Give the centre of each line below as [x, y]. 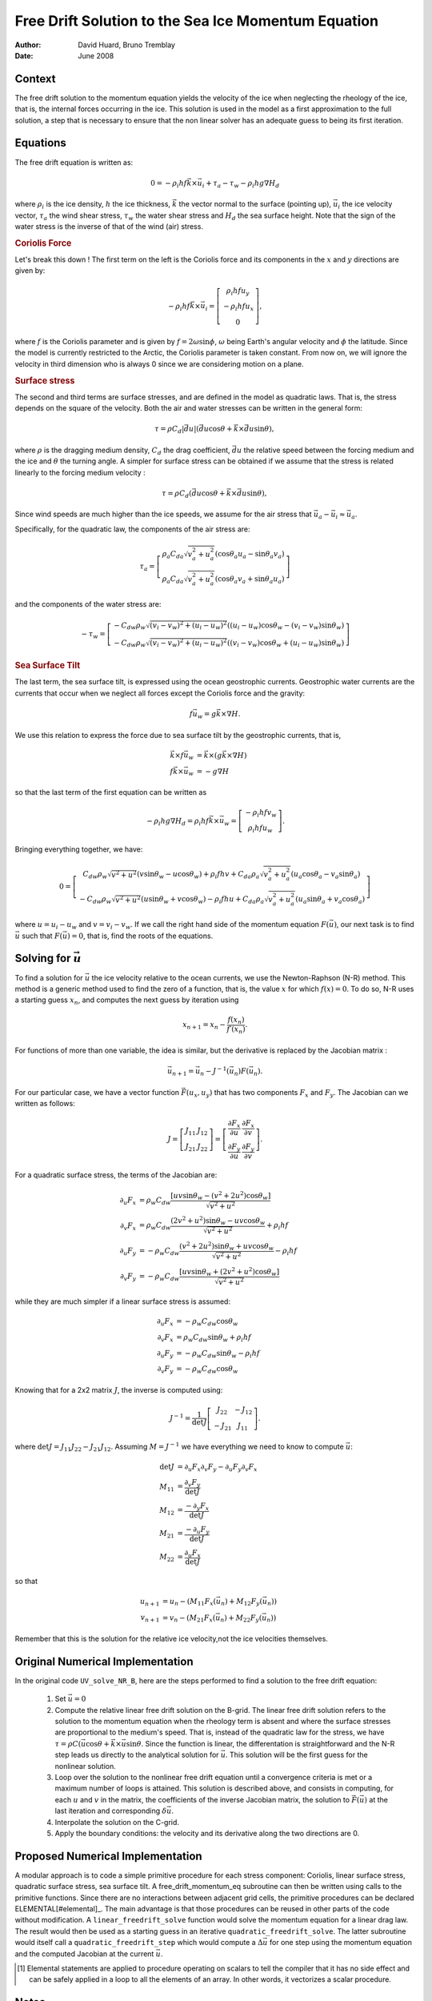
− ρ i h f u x [238, 307]
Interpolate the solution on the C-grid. [117, 1822]
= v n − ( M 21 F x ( [189, 1618]
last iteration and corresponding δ [111, 1811]
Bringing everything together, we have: [79, 849]
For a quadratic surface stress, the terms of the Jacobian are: [116, 1175]
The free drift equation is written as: [74, 162]
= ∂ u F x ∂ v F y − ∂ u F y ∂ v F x [217, 1467]
